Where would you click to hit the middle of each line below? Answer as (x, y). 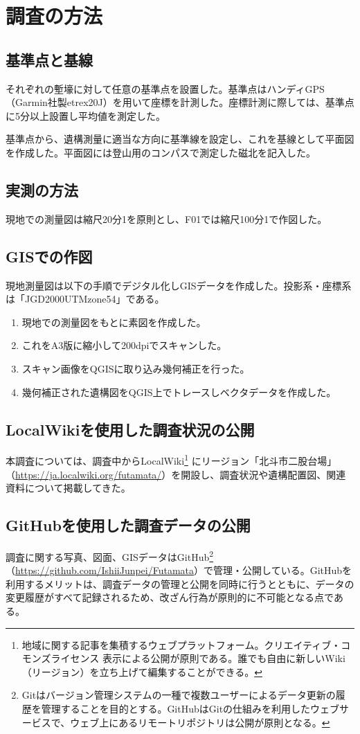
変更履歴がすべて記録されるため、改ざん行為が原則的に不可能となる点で (170, 597)
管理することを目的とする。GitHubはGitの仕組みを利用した (176, 708)
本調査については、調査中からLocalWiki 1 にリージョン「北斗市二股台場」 (171, 459)
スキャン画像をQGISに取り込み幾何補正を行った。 (136, 368)
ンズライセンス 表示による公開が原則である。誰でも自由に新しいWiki (188, 658)
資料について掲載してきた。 (68, 488)
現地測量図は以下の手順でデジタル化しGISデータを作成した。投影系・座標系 (179, 285)
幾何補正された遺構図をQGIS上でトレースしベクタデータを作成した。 (179, 392)
